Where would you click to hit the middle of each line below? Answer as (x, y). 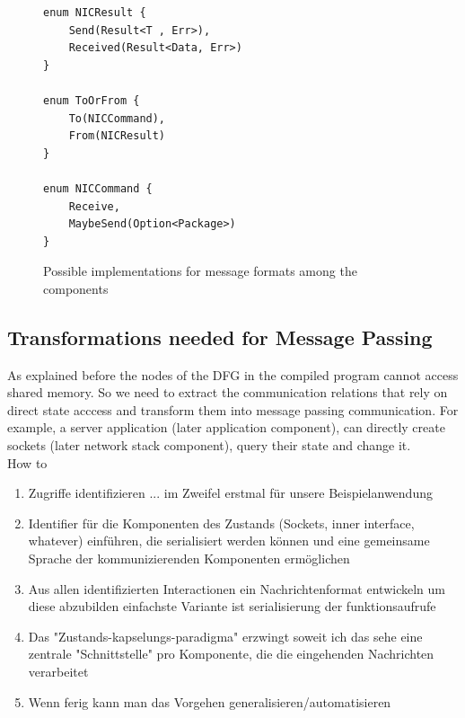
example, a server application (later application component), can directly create (226, 427)
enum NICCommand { (98, 188)
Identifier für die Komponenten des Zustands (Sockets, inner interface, (221, 523)
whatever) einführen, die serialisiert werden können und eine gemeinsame (229, 541)
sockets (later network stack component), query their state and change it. (209, 445)
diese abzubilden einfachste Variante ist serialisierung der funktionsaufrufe (232, 606)
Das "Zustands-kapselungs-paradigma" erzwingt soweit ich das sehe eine (225, 636)
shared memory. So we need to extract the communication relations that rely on (228, 392)
